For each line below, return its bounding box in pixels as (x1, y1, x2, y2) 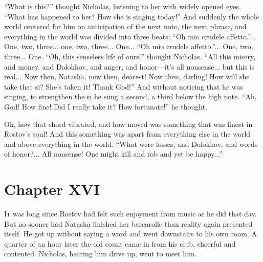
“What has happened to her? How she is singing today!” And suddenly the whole (4, 11, 259, 21)
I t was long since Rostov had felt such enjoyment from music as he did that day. (4, 208, 257, 219)
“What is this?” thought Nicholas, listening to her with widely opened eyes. (4, 1, 241, 11)
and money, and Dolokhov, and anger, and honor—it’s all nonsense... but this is (4, 61, 255, 72)
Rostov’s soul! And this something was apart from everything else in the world (4, 128, 251, 139)
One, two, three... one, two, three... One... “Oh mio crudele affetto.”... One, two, (4, 41, 253, 52)
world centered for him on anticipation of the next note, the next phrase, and (4, 21, 247, 32)
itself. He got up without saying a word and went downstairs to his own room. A (4, 228, 257, 239)
